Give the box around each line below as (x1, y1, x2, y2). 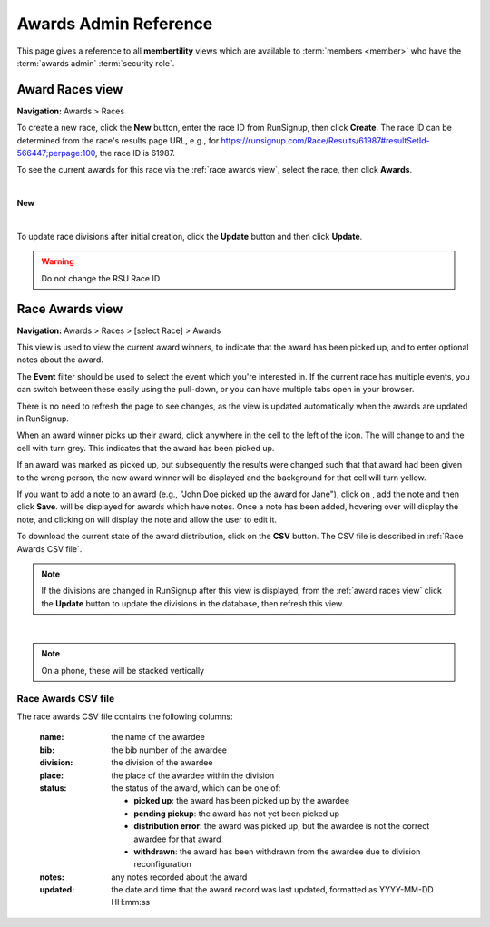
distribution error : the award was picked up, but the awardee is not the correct (133, 821, 430, 832)
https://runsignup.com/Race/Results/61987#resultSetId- (220, 134, 430, 145)
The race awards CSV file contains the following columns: (16, 711, 233, 722)
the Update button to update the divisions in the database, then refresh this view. (41, 597, 345, 608)
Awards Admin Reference (16, 14, 213, 34)
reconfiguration (133, 859, 192, 870)
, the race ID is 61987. (95, 148, 176, 159)
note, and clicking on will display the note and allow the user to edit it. (16, 514, 277, 525)
